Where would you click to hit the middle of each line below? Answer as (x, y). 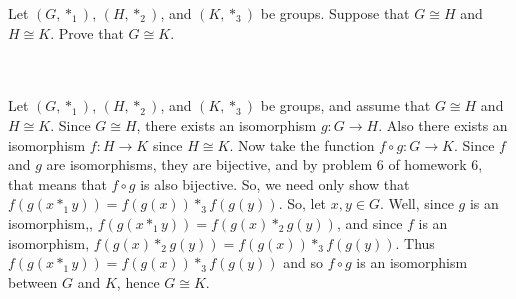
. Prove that (87, 32)
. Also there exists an (443, 124)
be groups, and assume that (345, 105)
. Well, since (416, 203)
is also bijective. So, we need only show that (275, 183)
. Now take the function (302, 144)
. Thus (415, 242)
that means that (57, 183)
